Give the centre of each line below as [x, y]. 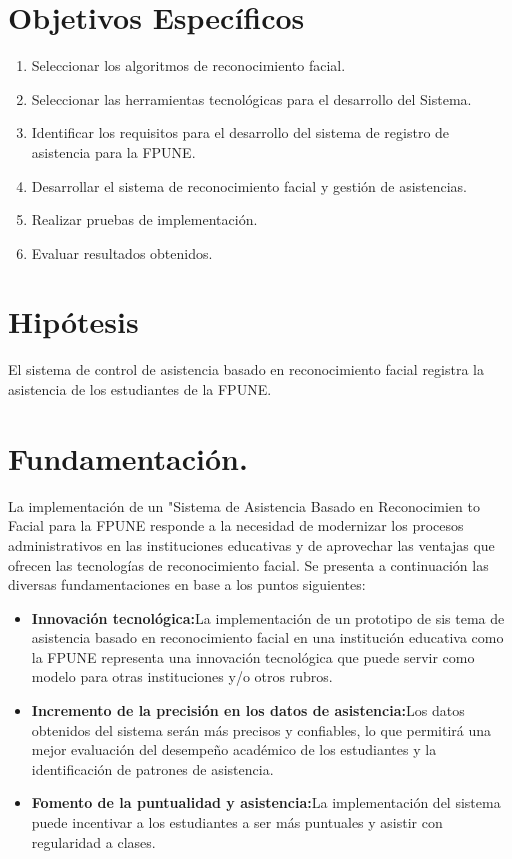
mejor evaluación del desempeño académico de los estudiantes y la [234, 749]
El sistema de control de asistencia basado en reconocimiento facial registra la [246, 369]
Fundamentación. [128, 457]
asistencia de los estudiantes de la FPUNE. [140, 389]
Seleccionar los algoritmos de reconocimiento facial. [188, 65]
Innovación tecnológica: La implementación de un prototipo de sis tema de [268, 617]
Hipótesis [73, 321]
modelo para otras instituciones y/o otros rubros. [182, 676]
